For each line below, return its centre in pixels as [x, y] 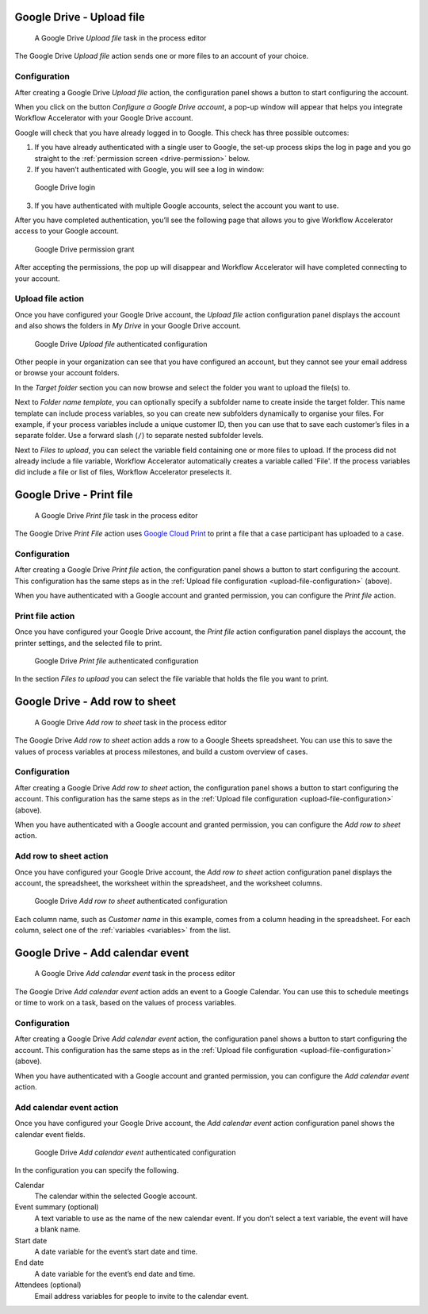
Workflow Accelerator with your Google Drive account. [104, 118]
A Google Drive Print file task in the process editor [116, 515]
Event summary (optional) [57, 1207]
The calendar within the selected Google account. [116, 1196]
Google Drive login [65, 187]
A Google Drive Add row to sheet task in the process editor [131, 722]
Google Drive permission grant [84, 249]
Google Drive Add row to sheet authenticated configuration [131, 901]
